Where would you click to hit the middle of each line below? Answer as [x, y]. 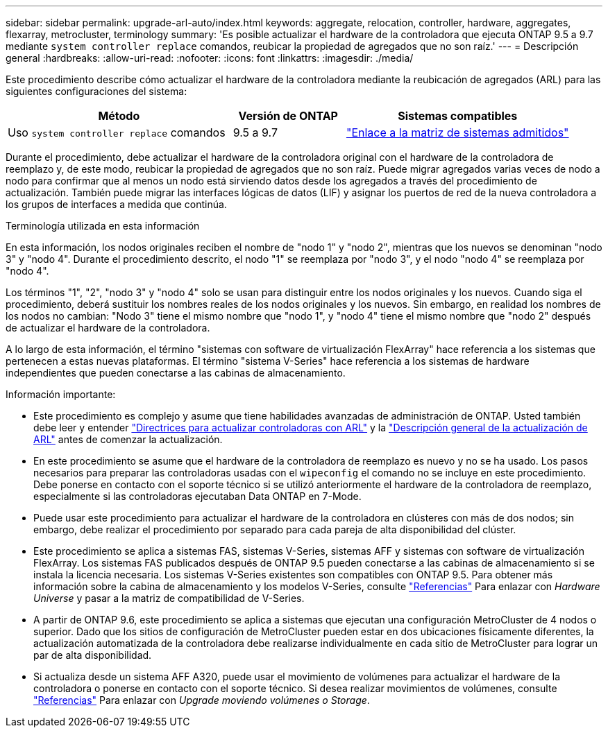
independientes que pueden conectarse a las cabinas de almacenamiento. [176, 373]
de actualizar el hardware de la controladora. [108, 328]
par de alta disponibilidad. [93, 655]
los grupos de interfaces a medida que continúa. [116, 204]
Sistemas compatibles [458, 116]
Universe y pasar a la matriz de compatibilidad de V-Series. [169, 598]
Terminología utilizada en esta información [103, 226]
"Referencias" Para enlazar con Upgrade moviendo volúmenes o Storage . [202, 700]
